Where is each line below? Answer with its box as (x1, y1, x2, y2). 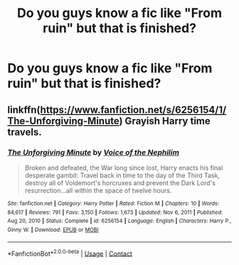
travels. (7, 126, 42, 138)
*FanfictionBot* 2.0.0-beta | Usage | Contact (7, 248, 133, 258)
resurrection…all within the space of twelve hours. (24, 186, 172, 194)
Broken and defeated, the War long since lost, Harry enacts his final (24, 163, 223, 172)
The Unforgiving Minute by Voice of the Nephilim (7, 147, 180, 157)
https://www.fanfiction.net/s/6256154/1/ (40, 103, 227, 115)
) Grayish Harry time (119, 115, 211, 127)
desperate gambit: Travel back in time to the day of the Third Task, (24, 171, 221, 180)
